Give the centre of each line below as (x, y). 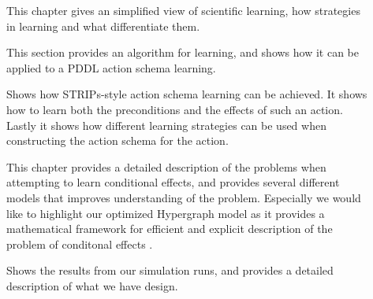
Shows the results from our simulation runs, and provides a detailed (170, 270)
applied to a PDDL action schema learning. (111, 67)
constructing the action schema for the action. (117, 140)
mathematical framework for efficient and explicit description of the (170, 229)
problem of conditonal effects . (80, 244)
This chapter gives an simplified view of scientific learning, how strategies (183, 10)
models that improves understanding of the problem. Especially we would (184, 197)
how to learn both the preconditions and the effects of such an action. (175, 109)
